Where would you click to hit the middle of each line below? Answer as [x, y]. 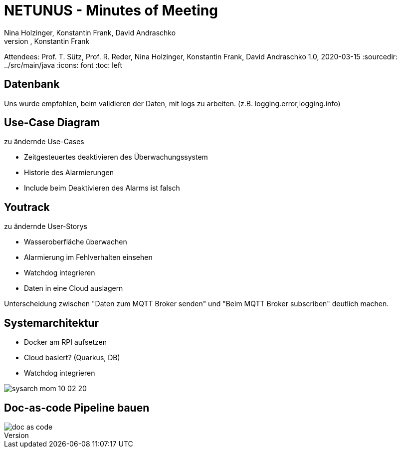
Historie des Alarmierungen [69, 173]
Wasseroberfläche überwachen [76, 242]
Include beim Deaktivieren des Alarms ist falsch [102, 188]
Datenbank [32, 84]
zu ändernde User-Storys [46, 226]
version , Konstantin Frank [47, 41]
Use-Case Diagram [52, 123]
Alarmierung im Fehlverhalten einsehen [88, 257]
